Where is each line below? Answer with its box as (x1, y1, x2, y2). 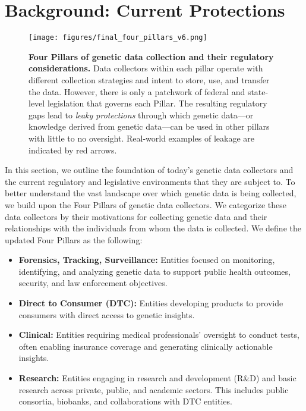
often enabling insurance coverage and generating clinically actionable (18, 340, 273, 352)
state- (247, 85, 269, 98)
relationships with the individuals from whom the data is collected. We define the (5, 222, 301, 234)
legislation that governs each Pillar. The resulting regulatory (47, 97, 267, 109)
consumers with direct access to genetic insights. (18, 308, 195, 321)
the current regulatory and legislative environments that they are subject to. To (5, 175, 295, 187)
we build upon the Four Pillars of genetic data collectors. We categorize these (5, 198, 287, 211)
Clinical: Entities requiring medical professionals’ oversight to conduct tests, (18, 328, 299, 341)
